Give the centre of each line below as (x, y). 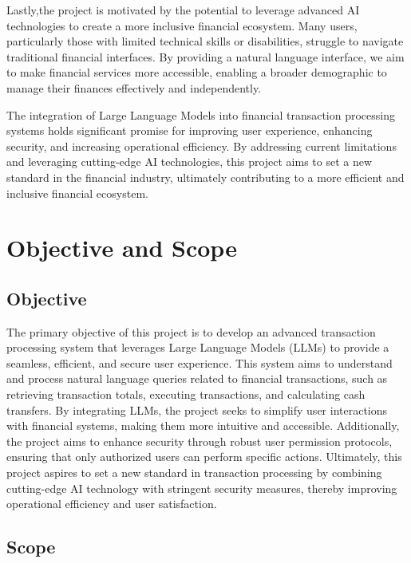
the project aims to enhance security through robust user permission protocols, (200, 441)
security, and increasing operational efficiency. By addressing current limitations (202, 146)
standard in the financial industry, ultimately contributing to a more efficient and (205, 177)
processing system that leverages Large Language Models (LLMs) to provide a (198, 347)
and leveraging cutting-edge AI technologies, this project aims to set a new (190, 161)
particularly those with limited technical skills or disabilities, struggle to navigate (205, 41)
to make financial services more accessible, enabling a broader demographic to (197, 72)
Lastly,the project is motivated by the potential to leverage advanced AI (183, 10)
